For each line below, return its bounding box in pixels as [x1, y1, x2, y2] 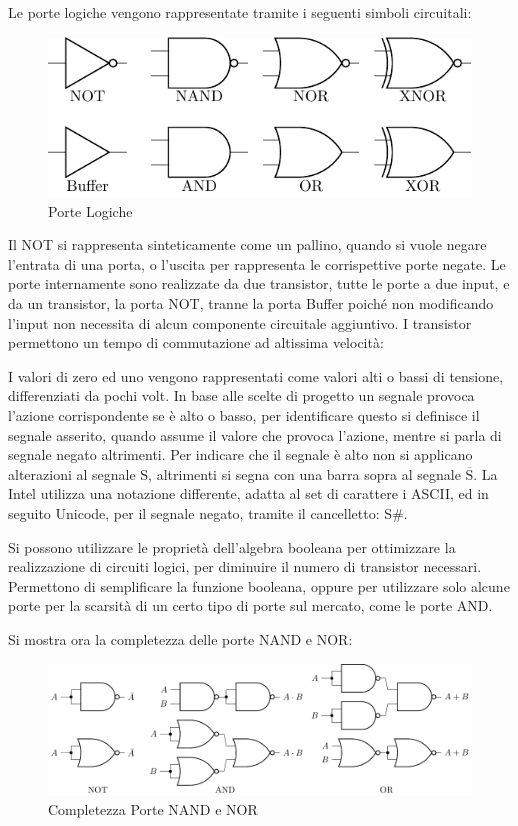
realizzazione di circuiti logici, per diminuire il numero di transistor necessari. [8, 556, 482, 577]
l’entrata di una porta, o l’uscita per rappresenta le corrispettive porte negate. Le [8, 253, 506, 274]
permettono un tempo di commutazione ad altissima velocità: [8, 332, 384, 353]
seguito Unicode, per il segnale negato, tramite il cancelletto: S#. [8, 503, 408, 523]
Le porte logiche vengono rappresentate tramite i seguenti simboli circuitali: [8, 2, 472, 22]
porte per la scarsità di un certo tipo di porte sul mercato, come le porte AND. [8, 595, 493, 616]
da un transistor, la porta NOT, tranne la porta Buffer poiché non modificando [8, 293, 494, 314]
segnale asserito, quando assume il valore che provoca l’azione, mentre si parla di [8, 424, 502, 445]
